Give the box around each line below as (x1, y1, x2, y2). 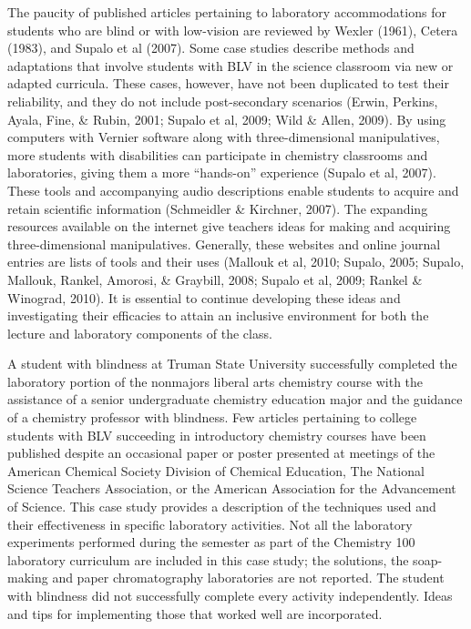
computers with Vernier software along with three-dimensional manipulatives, (7, 127, 440, 147)
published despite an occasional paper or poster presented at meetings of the (7, 443, 435, 462)
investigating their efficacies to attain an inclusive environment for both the (7, 306, 429, 325)
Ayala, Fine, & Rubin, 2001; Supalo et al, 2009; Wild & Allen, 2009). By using (7, 109, 446, 128)
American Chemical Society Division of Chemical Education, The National (7, 461, 425, 480)
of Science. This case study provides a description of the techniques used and (7, 497, 436, 516)
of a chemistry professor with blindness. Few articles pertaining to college (7, 408, 417, 427)
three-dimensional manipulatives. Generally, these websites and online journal (7, 234, 441, 253)
